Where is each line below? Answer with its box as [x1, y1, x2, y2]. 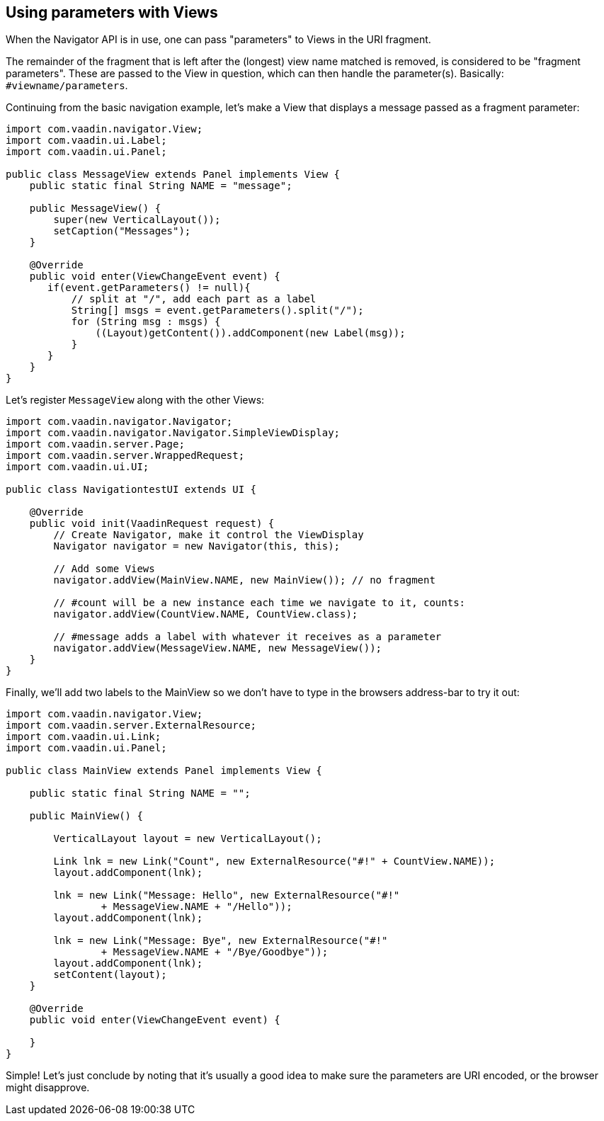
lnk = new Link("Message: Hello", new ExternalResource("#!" [53, 889, 400, 901]
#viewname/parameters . [6, 79, 128, 92]
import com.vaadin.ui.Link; [6, 731, 161, 743]
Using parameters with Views [6, 4, 218, 21]
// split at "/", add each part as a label [71, 293, 317, 305]
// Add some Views [53, 563, 155, 575]
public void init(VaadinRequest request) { [29, 518, 275, 530]
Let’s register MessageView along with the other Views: [6, 394, 265, 406]
